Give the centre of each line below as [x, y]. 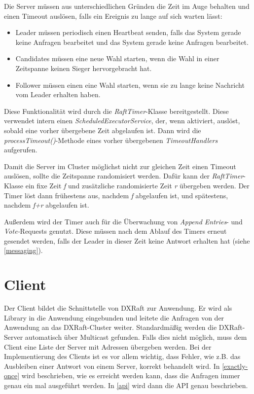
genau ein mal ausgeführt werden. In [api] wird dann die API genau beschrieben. [126, 385]
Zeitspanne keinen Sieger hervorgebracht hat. [84, 68]
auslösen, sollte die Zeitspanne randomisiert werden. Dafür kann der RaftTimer [124, 176]
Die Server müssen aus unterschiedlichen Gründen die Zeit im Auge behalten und [127, 6]
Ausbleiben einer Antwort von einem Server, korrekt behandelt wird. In [112, 366]
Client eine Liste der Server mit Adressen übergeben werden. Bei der [108, 346]
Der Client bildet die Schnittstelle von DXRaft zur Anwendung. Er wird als [118, 308]
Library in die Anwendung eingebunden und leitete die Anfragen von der [114, 317]
